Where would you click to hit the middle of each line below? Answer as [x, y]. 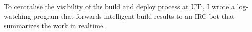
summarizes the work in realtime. [55, 25]
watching [18, 16]
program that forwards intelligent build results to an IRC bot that [134, 16]
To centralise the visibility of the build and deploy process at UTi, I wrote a [119, 6]
